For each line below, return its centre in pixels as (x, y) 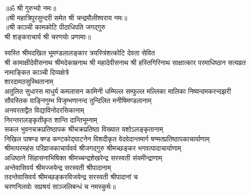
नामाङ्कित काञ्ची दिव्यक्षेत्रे (37, 72)
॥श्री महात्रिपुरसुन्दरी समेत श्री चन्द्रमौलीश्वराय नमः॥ (66, 17)
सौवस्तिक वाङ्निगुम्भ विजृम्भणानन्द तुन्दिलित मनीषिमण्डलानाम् (78, 100)
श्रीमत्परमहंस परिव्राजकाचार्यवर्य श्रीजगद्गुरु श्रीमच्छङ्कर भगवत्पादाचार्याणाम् (93, 148)
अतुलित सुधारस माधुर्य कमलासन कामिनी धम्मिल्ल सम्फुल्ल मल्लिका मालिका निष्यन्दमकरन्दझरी (118, 91)
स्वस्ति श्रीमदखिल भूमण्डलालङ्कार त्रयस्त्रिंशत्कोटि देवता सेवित (80, 53)
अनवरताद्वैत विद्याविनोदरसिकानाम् (44, 110)
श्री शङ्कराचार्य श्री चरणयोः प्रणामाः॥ (48, 36)
